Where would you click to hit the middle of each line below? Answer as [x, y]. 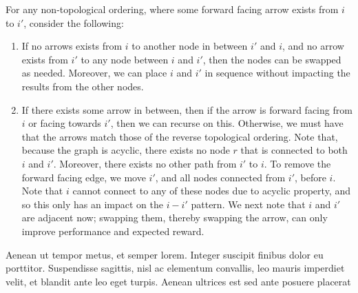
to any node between [125, 59]
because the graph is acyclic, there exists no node [126, 150]
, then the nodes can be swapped [272, 59]
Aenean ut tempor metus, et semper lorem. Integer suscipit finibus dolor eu [165, 254]
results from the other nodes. [83, 86]
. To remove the [297, 163]
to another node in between [190, 46]
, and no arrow [313, 46]
